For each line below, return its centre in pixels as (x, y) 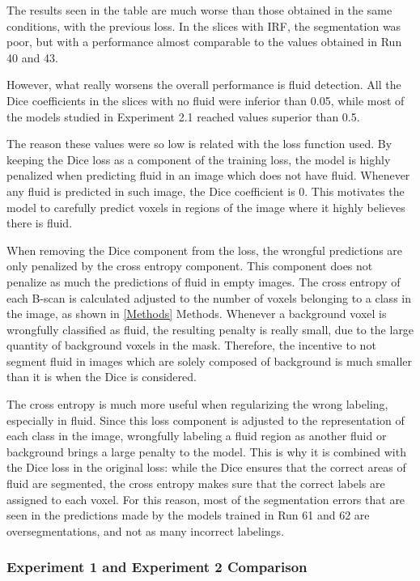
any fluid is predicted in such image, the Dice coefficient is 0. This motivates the (206, 191)
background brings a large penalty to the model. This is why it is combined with (206, 451)
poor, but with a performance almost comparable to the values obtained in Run (204, 42)
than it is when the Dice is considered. (102, 377)
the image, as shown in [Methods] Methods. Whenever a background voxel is (197, 314)
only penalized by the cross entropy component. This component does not (190, 266)
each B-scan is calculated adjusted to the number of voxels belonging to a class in (209, 297)
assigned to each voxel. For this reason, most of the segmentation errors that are (206, 499)
